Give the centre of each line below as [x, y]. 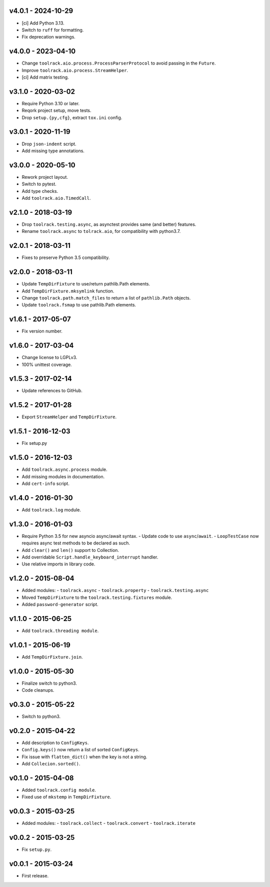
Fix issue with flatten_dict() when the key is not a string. [84, 757]
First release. [35, 876]
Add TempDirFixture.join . [52, 657]
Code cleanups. [38, 690]
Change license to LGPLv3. [49, 358]
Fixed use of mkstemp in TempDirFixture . [66, 797]
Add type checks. [40, 191]
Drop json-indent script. [49, 144]
